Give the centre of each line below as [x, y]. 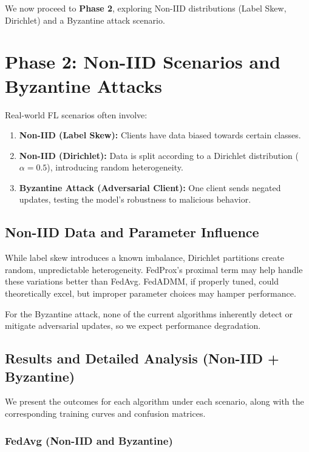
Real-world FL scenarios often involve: [76, 114]
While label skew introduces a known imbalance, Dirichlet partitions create [144, 258]
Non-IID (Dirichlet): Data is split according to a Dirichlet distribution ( [159, 155]
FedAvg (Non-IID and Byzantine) [89, 440]
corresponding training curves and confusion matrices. [105, 413]
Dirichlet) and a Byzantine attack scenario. [85, 20]
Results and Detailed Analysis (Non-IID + [142, 358]
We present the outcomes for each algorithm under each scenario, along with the [154, 401]
